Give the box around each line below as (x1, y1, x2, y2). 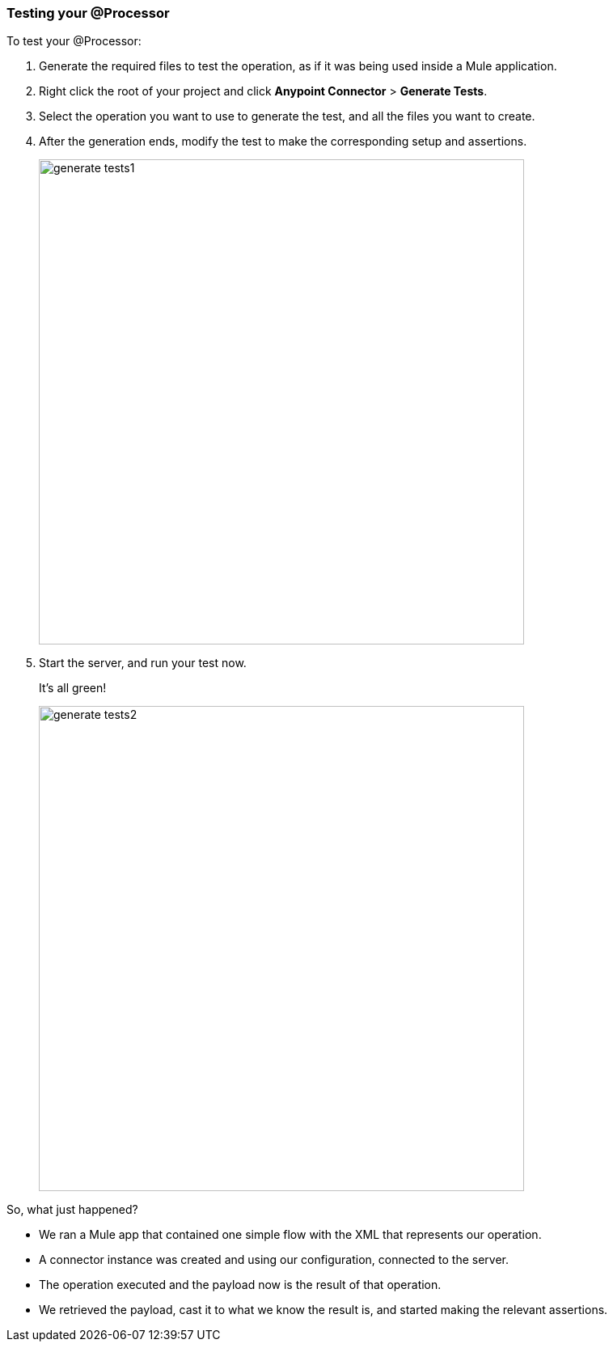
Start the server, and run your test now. (39, 656, 247, 670)
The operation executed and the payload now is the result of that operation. (39, 1278, 442, 1292)
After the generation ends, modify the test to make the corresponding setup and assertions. (39, 134, 527, 149)
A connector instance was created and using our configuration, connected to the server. (39, 1253, 509, 1267)
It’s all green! (39, 681, 107, 695)
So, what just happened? (6, 1202, 138, 1217)
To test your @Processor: (6, 34, 142, 49)
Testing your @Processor (6, 5, 170, 21)
